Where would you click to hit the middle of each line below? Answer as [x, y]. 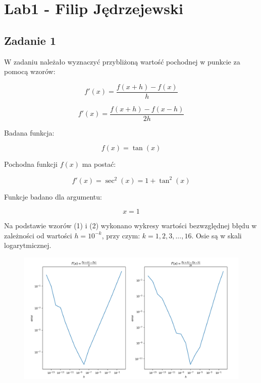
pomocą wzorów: [30, 71]
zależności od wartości [38, 235]
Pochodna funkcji [31, 164]
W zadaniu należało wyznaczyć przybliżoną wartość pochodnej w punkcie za [122, 61]
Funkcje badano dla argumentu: [53, 196]
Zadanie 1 [30, 40]
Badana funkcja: [29, 132]
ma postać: [99, 164]
